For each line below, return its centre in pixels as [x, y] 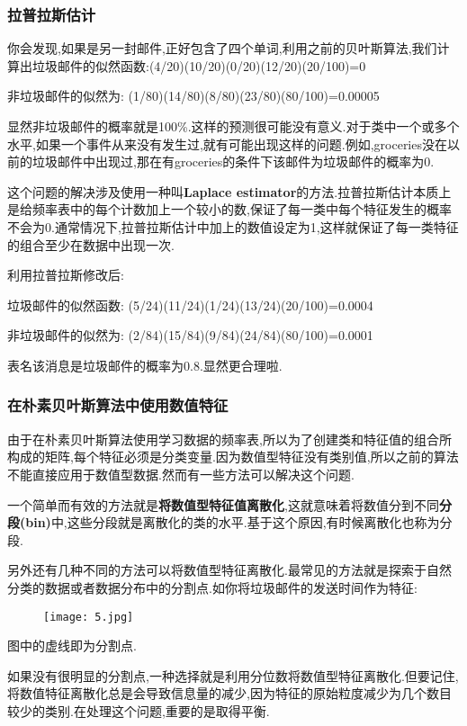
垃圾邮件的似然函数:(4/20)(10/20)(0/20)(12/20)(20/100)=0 [199, 65]
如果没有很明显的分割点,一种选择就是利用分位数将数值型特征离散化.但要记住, [233, 675]
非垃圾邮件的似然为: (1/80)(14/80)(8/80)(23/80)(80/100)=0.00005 [193, 96]
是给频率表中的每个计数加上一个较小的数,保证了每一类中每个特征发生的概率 [229, 209]
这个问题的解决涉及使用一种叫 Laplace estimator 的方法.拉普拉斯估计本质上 [229, 191]
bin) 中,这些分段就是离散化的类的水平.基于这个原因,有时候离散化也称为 [233, 522]
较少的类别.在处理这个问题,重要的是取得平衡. [139, 710]
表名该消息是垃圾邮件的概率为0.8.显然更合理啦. [145, 365]
